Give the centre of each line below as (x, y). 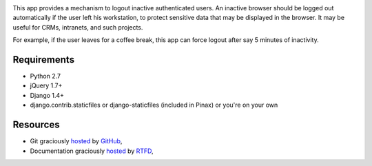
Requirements (44, 60)
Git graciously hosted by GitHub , (76, 141)
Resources (36, 125)
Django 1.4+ (47, 95)
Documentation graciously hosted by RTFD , (92, 151)
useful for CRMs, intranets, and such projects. (78, 27)
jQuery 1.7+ (46, 85)
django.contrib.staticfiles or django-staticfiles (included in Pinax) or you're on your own (154, 105)
